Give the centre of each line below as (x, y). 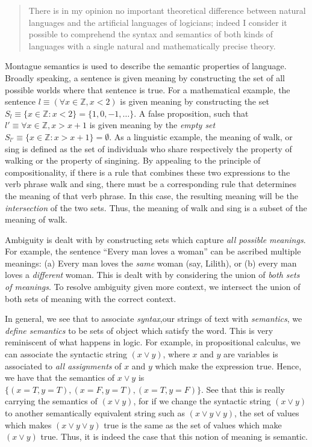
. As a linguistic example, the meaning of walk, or (201, 136)
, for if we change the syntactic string (202, 401)
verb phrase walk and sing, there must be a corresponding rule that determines (151, 184)
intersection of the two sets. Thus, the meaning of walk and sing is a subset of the (156, 207)
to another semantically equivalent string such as (95, 413)
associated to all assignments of (63, 365)
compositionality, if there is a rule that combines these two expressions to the (148, 172)
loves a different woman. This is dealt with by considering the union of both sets (152, 275)
